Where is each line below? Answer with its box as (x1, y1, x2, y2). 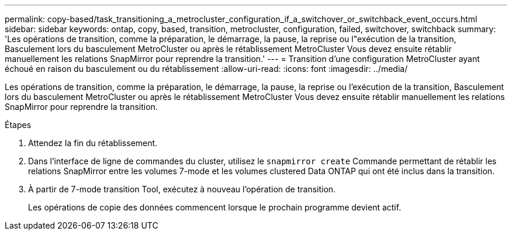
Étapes (5, 120, 32, 130)
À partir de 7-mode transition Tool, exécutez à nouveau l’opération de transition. (28, 184, 336, 194)
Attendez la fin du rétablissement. (28, 138, 158, 148)
